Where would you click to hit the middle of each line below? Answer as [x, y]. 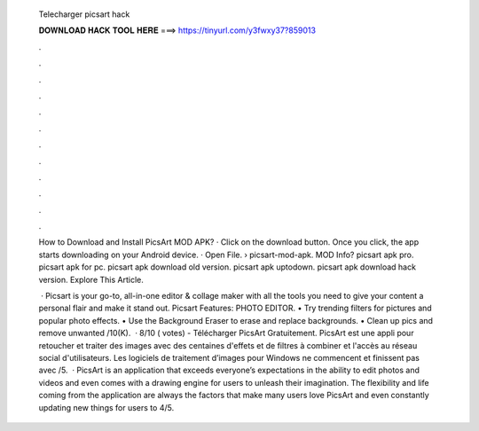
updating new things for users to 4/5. [106, 407]
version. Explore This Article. [91, 279]
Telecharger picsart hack [84, 14]
